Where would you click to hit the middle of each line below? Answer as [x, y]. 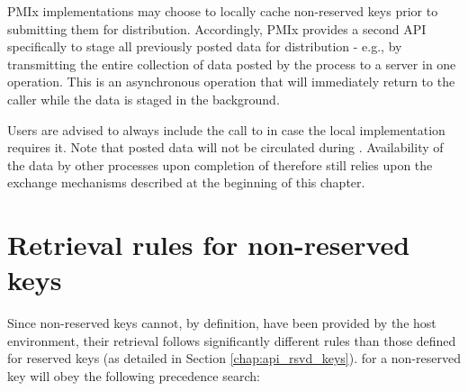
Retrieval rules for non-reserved [209, 245]
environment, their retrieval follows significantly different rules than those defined [232, 340]
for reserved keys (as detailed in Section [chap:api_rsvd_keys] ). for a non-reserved [234, 358]
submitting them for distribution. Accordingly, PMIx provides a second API [217, 28]
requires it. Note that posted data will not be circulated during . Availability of [225, 147]
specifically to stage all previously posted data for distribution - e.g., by [205, 46]
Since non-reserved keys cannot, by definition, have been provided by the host [222, 323]
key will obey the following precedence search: [134, 376]
